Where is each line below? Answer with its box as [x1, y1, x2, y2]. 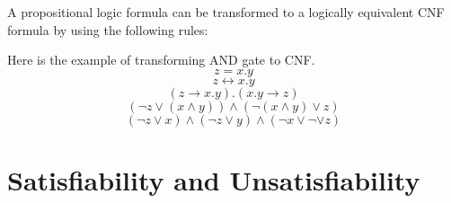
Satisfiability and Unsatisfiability [7, 161, 420, 198]
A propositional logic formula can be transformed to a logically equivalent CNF [7, 3, 445, 21]
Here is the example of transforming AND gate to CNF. [7, 50, 315, 69]
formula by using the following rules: [7, 20, 208, 39]
